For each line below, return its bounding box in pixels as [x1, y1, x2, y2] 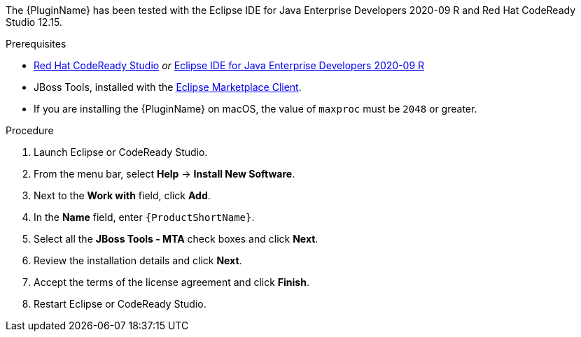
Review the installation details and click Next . [34, 254, 242, 266]
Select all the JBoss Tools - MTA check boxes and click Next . [34, 233, 318, 245]
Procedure [6, 124, 54, 136]
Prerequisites [6, 38, 66, 50]
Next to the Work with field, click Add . [34, 189, 211, 201]
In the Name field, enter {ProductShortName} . [34, 211, 255, 223]
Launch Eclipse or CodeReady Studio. [34, 146, 208, 158]
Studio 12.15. [6, 16, 62, 28]
